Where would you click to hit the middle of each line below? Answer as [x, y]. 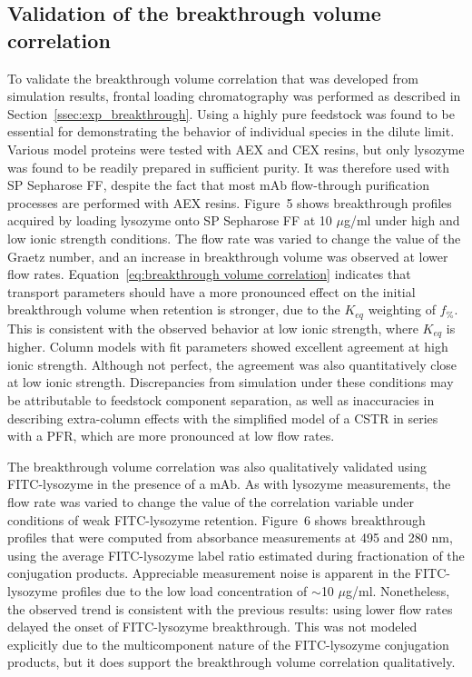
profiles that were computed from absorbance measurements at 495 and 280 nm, [230, 538]
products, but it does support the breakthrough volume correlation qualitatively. [231, 662]
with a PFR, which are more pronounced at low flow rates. [171, 436]
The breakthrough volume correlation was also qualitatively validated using [217, 466]
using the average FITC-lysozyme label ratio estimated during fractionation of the [236, 555]
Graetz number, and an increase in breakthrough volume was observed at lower [228, 256]
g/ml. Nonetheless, [398, 590]
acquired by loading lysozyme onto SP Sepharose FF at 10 [170, 220]
